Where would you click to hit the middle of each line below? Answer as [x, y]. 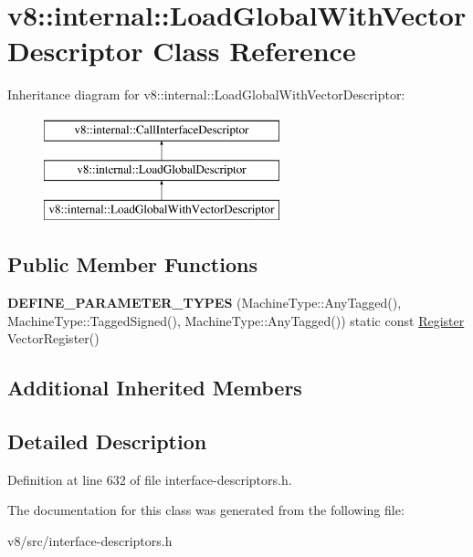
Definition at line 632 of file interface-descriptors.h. [150, 479]
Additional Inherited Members [155, 388]
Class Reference [254, 51]
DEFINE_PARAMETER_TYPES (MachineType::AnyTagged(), [205, 303]
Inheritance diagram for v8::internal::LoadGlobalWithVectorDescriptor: [206, 95]
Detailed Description [107, 441]
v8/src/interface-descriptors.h [90, 541]
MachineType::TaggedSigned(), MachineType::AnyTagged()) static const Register [236, 320]
